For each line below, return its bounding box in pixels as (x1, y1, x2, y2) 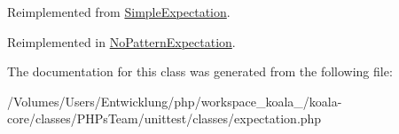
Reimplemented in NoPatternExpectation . (7, 32, 236, 51)
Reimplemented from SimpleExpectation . (7, 3, 231, 20)
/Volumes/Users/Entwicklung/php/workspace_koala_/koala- (7, 91, 342, 110)
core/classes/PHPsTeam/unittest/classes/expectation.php (7, 109, 322, 128)
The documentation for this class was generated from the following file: (7, 62, 393, 81)
